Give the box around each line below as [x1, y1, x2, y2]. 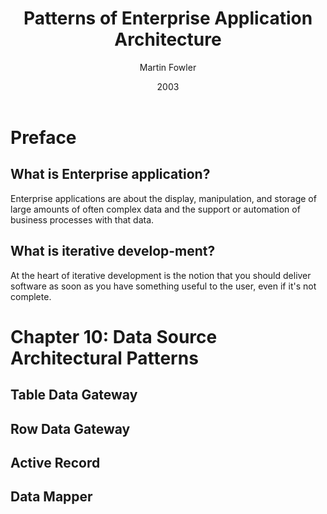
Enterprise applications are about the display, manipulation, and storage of [10, 192, 317, 204]
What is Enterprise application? [10, 166, 211, 183]
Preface [10, 126, 77, 149]
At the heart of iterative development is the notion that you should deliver [10, 269, 312, 281]
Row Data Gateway [10, 420, 131, 437]
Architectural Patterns [10, 347, 199, 369]
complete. [10, 290, 52, 302]
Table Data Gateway [10, 387, 138, 404]
